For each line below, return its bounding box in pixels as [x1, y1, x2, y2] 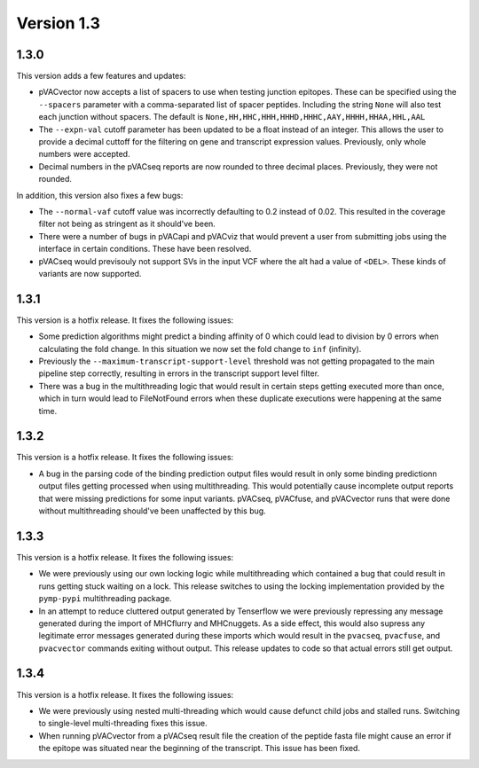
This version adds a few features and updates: [16, 71, 186, 82]
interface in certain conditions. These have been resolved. [38, 244, 252, 255]
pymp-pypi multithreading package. [38, 593, 172, 604]
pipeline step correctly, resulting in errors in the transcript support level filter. [38, 368, 319, 379]
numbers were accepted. [38, 149, 130, 160]
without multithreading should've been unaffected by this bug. [38, 505, 266, 516]
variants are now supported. [38, 268, 142, 278]
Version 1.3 [16, 13, 101, 33]
